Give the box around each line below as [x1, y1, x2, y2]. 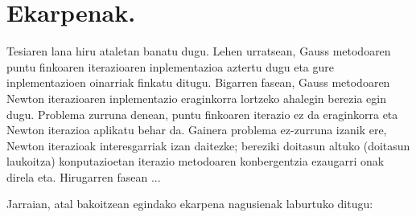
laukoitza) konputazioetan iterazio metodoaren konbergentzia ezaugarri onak [6, 153, 385, 170]
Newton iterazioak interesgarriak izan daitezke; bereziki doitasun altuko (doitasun [6, 137, 410, 154]
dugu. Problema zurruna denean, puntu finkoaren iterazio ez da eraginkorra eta [6, 105, 398, 122]
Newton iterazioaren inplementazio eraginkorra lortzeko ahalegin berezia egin [6, 89, 386, 106]
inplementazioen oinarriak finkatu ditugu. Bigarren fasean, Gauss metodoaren [6, 74, 390, 91]
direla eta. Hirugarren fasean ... [6, 168, 161, 185]
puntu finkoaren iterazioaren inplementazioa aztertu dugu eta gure [6, 58, 335, 75]
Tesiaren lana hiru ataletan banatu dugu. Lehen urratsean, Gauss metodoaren [6, 43, 391, 59]
